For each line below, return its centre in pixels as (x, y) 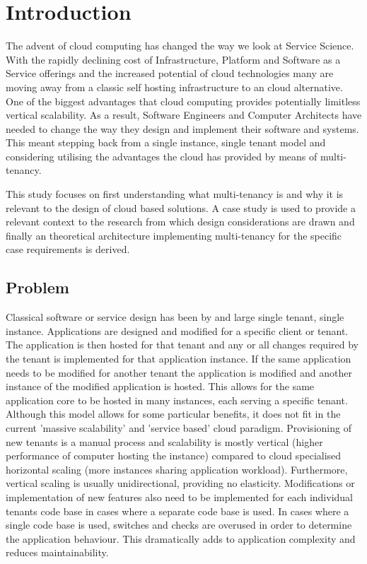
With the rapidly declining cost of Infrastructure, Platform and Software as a (173, 59)
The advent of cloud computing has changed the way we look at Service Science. (180, 46)
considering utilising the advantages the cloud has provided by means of (162, 156)
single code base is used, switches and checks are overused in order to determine (179, 525)
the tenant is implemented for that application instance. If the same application (179, 359)
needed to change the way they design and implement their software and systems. (182, 128)
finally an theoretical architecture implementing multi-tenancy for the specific (174, 235)
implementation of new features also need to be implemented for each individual (180, 497)
